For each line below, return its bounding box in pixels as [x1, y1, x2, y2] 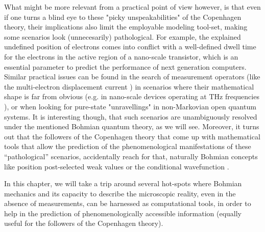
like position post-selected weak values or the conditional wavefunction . [4, 161, 229, 171]
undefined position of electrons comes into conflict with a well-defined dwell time [4, 41, 256, 52]
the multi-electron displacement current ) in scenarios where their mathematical [4, 81, 254, 92]
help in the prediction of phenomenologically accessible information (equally [4, 208, 242, 218]
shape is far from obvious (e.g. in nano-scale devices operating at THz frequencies [4, 91, 259, 102]
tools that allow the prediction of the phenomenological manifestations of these [4, 141, 251, 152]
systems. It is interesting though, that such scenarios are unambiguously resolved [4, 111, 257, 122]
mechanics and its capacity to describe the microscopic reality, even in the [4, 188, 236, 198]
